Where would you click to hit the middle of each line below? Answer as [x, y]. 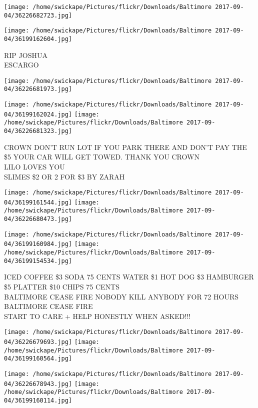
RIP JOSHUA [26, 55]
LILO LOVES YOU [34, 166]
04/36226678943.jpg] [38, 384]
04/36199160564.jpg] [38, 359]
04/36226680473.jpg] [38, 219]
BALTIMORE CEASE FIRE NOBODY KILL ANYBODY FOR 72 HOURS [121, 296]
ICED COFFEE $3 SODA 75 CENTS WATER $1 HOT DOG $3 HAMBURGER [129, 277]
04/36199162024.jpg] [38, 114]
